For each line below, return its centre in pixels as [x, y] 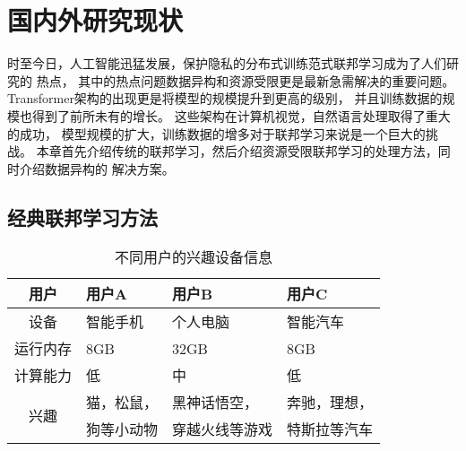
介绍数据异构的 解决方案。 [97, 168]
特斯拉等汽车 [330, 429]
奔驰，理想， [330, 403]
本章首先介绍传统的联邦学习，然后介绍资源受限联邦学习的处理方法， [237, 151]
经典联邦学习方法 [82, 217]
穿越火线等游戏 [223, 429]
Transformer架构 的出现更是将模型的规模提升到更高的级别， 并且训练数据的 [225, 98]
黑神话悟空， [216, 403]
